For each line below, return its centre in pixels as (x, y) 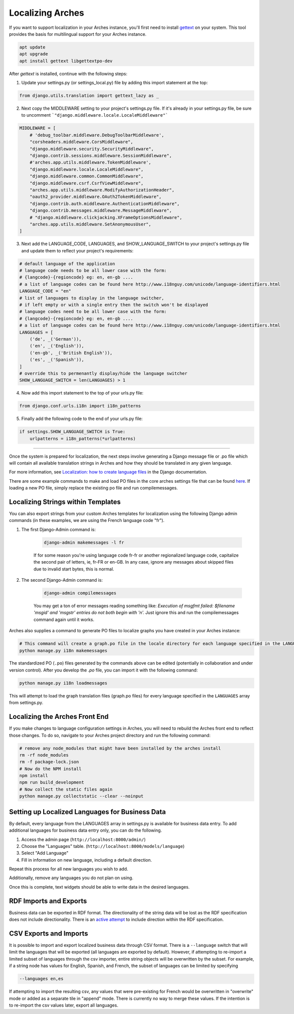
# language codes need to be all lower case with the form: (93, 312)
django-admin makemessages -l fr (84, 542)
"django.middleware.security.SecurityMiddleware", (92, 149)
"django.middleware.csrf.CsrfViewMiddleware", (87, 183)
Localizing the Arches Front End (59, 717)
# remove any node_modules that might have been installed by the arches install (120, 748)
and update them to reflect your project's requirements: (77, 250)
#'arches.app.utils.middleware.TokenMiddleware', (90, 162)
